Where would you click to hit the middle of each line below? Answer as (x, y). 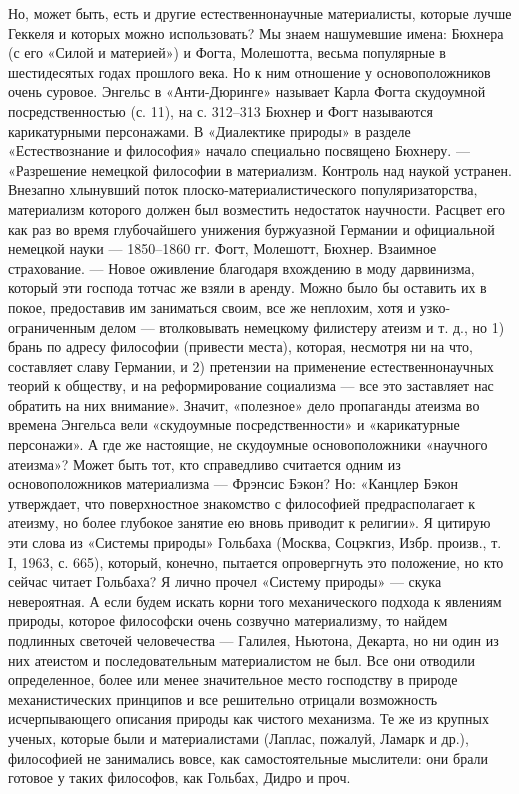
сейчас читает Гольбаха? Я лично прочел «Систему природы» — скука (225, 581)
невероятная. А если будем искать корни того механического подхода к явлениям (255, 600)
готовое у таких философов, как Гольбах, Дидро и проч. (179, 777)
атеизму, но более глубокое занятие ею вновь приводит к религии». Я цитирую (249, 522)
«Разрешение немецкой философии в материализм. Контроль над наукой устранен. (260, 169)
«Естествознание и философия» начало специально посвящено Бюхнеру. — (239, 150)
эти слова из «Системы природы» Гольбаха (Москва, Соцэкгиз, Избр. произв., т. (255, 542)
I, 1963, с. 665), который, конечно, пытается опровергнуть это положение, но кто (256, 561)
